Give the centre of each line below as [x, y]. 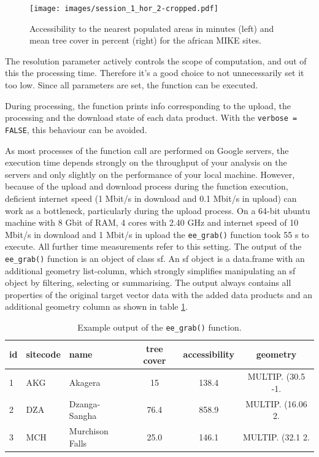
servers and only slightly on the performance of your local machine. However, [150, 174]
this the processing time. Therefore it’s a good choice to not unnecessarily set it [155, 73]
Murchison [89, 430]
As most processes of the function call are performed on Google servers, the [147, 150]
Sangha [83, 416]
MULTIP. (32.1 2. [276, 436]
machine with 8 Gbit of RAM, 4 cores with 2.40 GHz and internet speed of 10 [152, 222]
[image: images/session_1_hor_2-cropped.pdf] [124, 9]
